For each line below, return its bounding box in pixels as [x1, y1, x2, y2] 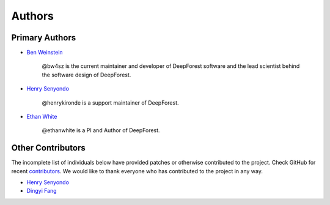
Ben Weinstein [26, 49, 64, 56]
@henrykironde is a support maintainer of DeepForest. [42, 99, 179, 106]
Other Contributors [11, 143, 86, 153]
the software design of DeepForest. [42, 71, 131, 78]
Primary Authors [11, 32, 76, 43]
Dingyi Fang [26, 187, 57, 195]
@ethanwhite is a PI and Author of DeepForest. [42, 127, 160, 134]
